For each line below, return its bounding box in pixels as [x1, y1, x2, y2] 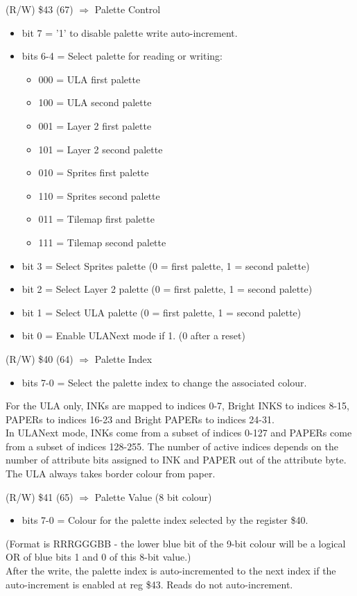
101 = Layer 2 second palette [38, 142, 163, 156]
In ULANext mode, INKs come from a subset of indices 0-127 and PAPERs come [6, 425, 352, 440]
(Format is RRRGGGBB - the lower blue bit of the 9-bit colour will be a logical [6, 536, 346, 550]
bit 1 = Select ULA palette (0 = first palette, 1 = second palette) [21, 305, 302, 319]
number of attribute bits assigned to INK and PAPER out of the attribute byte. [6, 452, 347, 467]
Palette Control [94, 2, 161, 16]
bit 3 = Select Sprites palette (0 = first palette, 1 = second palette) [21, 258, 310, 273]
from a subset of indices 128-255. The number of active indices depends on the [6, 439, 338, 453]
